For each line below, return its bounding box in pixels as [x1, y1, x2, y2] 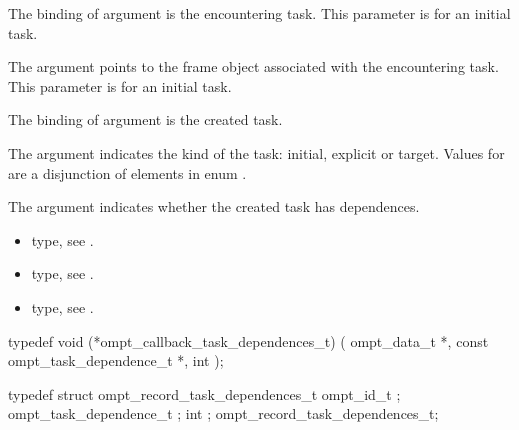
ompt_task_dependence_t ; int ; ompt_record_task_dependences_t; [8, 403, 439, 424]
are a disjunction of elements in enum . [8, 162, 247, 183]
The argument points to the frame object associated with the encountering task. [8, 56, 499, 77]
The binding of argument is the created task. [8, 109, 283, 130]
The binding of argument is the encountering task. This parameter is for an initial [8, 3, 511, 23]
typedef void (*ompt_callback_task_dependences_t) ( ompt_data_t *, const [8, 330, 489, 351]
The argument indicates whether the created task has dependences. [8, 196, 420, 217]
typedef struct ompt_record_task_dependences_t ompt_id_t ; [8, 383, 401, 404]
